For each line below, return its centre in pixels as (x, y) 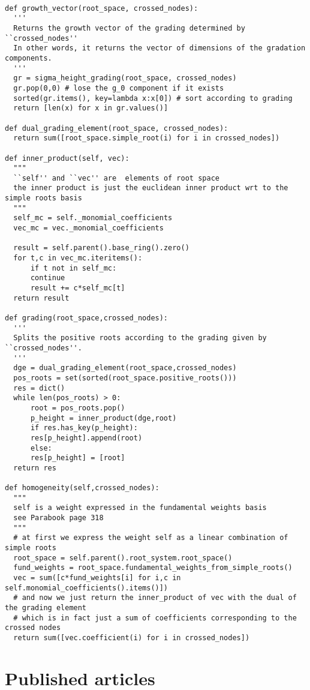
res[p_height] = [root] (78, 458)
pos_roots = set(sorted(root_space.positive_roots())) (125, 378)
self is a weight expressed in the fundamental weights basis (140, 508)
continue (48, 278)
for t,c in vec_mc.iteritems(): (78, 258)
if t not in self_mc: (73, 268)
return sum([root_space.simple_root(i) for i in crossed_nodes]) (147, 138)
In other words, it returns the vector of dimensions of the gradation (159, 48)
